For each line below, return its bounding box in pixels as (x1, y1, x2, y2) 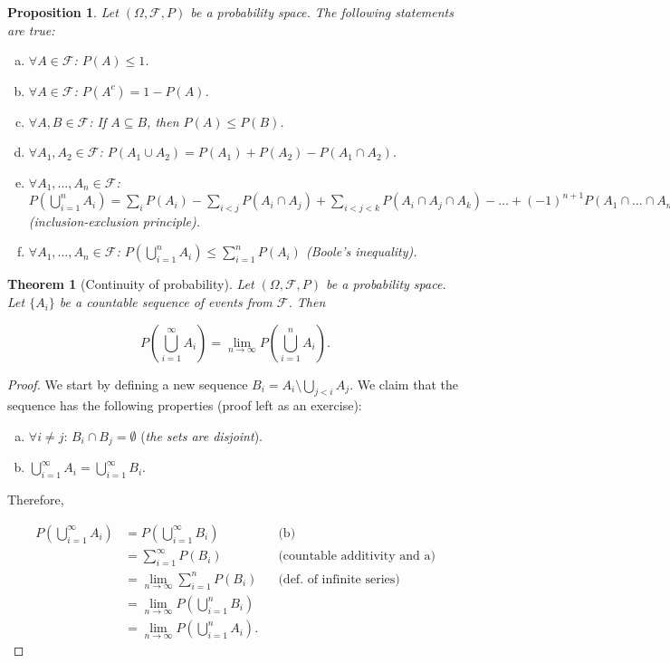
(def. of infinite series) (278, 572, 400, 586)
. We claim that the (349, 374, 458, 393)
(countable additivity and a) (278, 550, 435, 563)
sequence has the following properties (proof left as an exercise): (7, 396, 362, 415)
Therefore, (7, 490, 64, 509)
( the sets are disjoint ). (140, 427, 263, 446)
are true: (7, 20, 55, 39)
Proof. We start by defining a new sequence (7, 374, 248, 393)
